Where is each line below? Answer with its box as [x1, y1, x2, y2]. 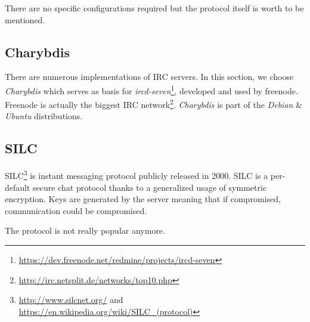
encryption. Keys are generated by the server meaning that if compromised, [5, 193, 281, 205]
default [5, 181, 30, 193]
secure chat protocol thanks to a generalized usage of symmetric [33, 181, 267, 193]
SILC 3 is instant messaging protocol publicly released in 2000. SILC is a [5, 168, 268, 181]
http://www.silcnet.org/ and [18, 293, 123, 306]
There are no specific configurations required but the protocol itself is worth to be [5, 2, 304, 14]
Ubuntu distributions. [5, 110, 83, 122]
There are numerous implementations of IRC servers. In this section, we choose [5, 70, 294, 83]
